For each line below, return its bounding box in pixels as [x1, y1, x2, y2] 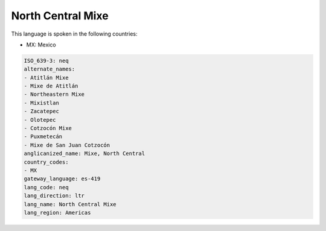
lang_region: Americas [24, 209, 91, 216]
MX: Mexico [26, 41, 57, 48]
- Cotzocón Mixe [24, 125, 72, 132]
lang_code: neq [24, 184, 69, 191]
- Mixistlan [24, 100, 60, 106]
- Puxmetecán [24, 133, 63, 140]
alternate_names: [24, 66, 75, 72]
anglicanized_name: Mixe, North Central [24, 150, 145, 157]
